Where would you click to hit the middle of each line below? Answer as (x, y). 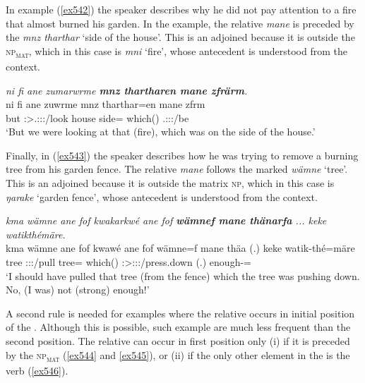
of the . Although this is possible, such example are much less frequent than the (178, 327)
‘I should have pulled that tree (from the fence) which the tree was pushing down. (183, 275)
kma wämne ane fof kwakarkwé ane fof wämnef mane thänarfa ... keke (166, 220)
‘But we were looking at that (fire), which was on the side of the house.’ (161, 132)
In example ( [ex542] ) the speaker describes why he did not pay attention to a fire (181, 9)
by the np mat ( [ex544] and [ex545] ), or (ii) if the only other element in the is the (178, 355)
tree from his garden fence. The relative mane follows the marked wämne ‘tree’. (177, 169)
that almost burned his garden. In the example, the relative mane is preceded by (180, 23)
